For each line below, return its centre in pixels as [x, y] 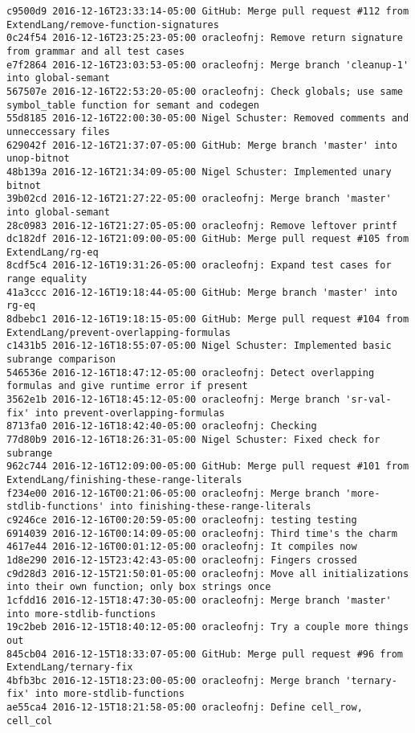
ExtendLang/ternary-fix [70, 667]
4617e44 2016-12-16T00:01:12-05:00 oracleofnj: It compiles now [182, 547]
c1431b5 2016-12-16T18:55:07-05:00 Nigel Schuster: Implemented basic [199, 346]
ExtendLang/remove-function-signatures [113, 25]
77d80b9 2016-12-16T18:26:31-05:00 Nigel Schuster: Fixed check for [193, 440]
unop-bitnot [38, 159]
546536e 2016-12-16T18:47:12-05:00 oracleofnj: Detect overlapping [191, 373]
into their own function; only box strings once [139, 587]
